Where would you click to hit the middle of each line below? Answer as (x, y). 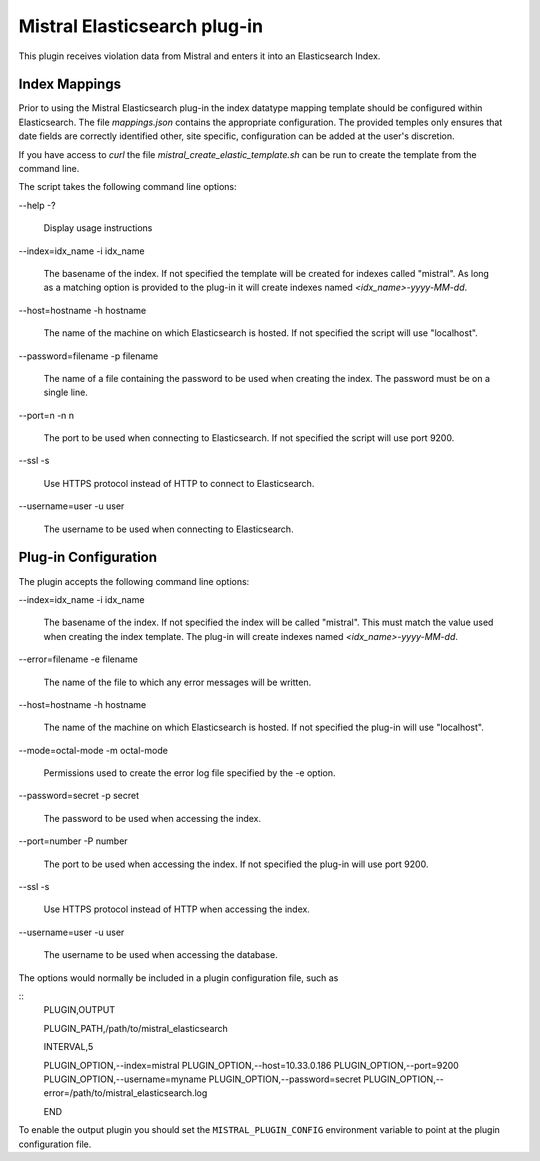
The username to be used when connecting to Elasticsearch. (168, 529)
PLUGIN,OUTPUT (79, 1010)
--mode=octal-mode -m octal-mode (93, 750)
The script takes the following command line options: (127, 187)
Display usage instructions (98, 228)
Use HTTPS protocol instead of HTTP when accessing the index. (176, 909)
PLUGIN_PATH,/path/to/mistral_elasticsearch (136, 1028)
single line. (66, 392)
